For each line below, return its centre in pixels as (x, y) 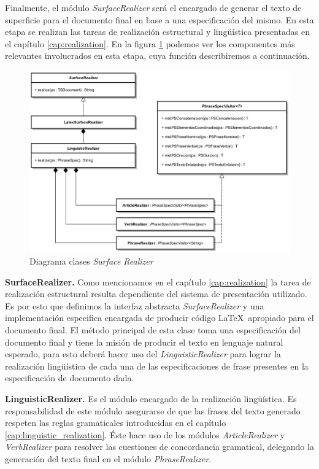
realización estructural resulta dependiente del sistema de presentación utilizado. (156, 294)
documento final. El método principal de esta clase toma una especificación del (153, 330)
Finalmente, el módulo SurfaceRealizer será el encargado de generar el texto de (153, 7)
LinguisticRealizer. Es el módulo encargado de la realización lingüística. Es (151, 398)
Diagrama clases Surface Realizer (91, 261)
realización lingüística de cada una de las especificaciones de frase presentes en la (157, 366)
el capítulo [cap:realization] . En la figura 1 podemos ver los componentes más (150, 43)
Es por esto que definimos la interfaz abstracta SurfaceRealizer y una (135, 305)
